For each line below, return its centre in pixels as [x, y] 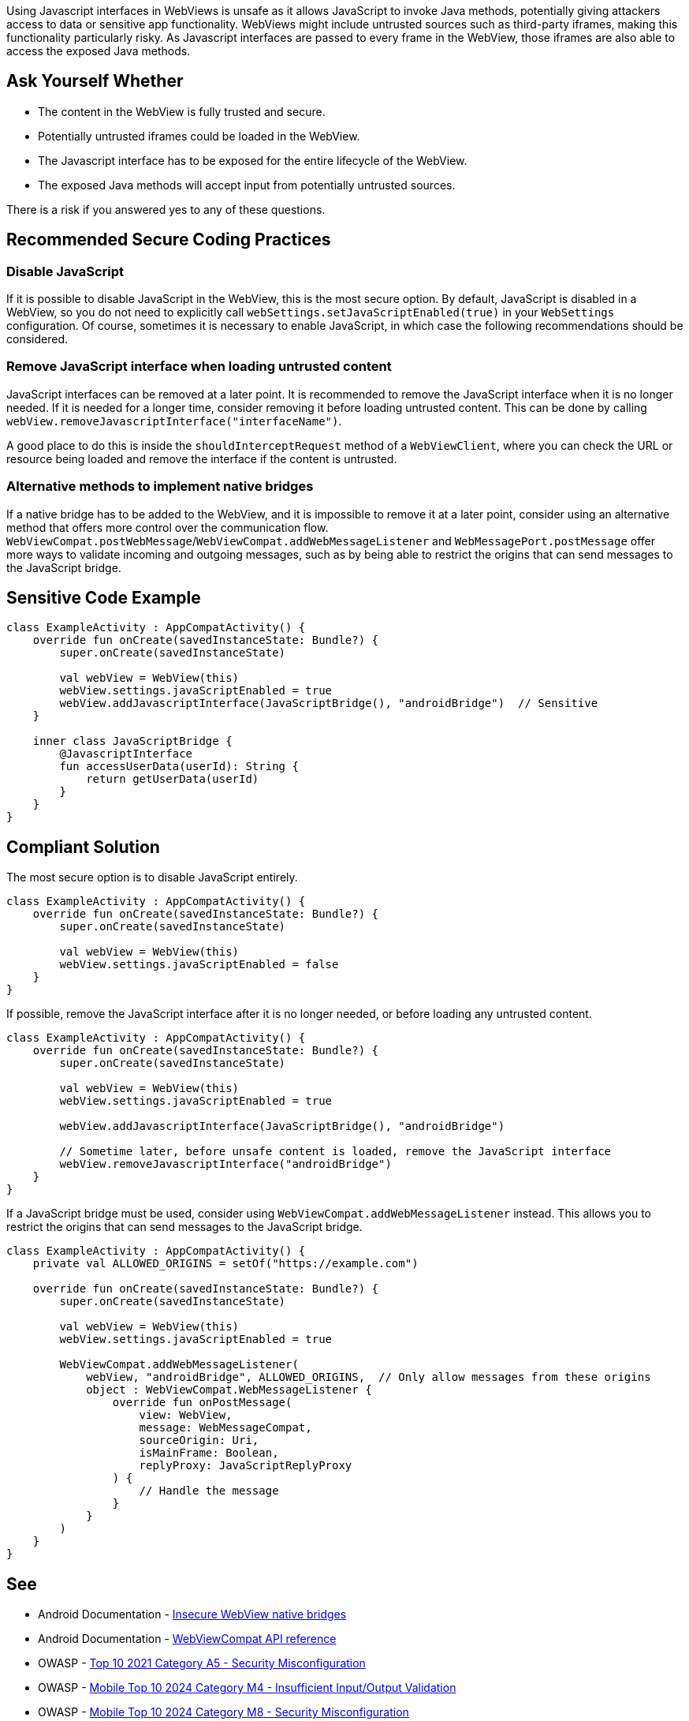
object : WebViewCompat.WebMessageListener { [229, 1390]
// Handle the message [209, 1491]
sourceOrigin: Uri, [199, 1440]
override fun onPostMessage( [202, 1403]
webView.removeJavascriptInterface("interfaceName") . [174, 421]
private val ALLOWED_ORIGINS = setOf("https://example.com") [225, 1264]
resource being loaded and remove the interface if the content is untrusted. [202, 458]
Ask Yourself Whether [95, 81]
